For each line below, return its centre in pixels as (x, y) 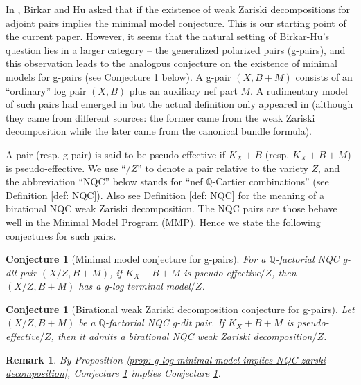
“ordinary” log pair (46, 90)
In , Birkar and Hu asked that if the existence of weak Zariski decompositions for (178, 9)
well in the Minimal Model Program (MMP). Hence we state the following (163, 222)
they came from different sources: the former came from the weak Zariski (160, 117)
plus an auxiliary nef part (183, 90)
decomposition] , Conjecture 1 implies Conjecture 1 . (113, 373)
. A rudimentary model (299, 90)
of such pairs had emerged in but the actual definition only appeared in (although (179, 104)
